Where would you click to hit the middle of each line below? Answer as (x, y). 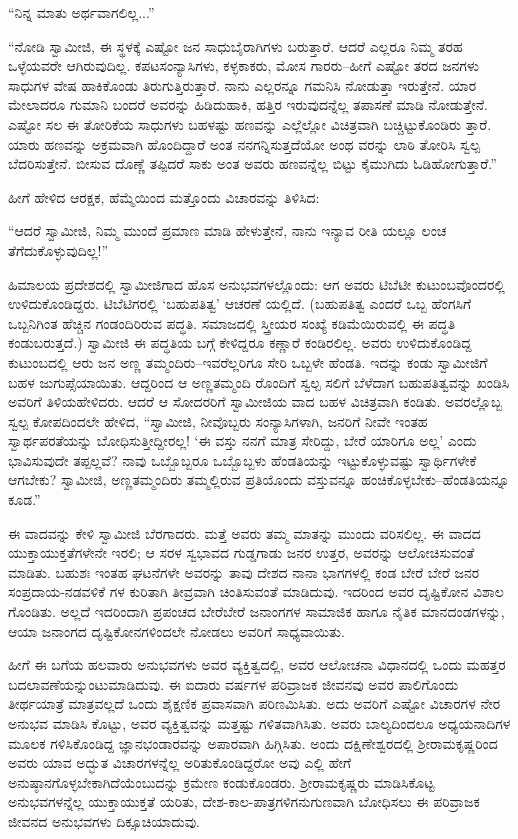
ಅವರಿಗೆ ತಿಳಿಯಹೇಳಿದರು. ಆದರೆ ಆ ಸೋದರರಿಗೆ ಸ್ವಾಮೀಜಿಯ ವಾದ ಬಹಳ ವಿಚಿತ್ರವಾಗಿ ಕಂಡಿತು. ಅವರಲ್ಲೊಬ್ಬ (255, 401)
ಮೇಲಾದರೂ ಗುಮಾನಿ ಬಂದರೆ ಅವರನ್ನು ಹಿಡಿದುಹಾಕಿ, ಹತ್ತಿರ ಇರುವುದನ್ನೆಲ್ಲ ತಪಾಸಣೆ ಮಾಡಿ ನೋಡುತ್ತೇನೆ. (248, 104)
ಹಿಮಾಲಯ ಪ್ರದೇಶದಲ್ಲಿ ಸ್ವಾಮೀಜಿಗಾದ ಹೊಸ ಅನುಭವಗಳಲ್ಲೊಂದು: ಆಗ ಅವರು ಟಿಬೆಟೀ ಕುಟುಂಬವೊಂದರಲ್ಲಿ (256, 283)
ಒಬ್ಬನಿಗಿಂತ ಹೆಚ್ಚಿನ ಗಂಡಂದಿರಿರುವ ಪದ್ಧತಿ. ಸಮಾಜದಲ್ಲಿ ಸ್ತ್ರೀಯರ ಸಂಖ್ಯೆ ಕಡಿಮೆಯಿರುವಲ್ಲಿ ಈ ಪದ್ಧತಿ (232, 322)
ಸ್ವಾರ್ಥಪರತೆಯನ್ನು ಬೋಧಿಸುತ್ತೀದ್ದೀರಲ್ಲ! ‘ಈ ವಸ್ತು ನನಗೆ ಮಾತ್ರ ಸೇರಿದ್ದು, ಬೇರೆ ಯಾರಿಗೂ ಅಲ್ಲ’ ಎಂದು (242, 440)
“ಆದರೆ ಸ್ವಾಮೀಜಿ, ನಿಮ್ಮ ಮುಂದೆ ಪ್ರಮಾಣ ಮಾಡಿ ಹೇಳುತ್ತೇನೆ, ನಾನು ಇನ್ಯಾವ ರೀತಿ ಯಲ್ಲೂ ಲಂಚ (227, 230)
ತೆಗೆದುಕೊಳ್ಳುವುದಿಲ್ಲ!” (58, 249)
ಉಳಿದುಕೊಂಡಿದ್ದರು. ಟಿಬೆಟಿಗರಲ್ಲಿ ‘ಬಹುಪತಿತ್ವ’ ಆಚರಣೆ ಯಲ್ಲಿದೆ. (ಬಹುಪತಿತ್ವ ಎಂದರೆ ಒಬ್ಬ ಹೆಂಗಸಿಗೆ (240, 303)
